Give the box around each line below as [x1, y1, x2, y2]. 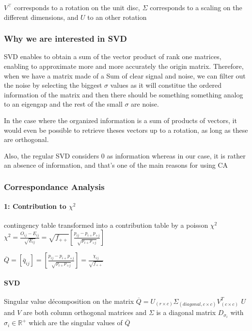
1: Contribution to [4, 201, 66, 211]
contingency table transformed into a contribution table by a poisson [4, 220, 208, 230]
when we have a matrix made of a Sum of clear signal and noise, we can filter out [4, 70, 246, 80]
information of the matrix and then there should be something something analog [4, 89, 243, 99]
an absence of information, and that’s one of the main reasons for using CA [4, 160, 228, 170]
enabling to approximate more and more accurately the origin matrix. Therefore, [4, 61, 244, 71]
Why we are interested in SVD [4, 32, 127, 45]
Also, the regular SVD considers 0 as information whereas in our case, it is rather [4, 150, 246, 160]
